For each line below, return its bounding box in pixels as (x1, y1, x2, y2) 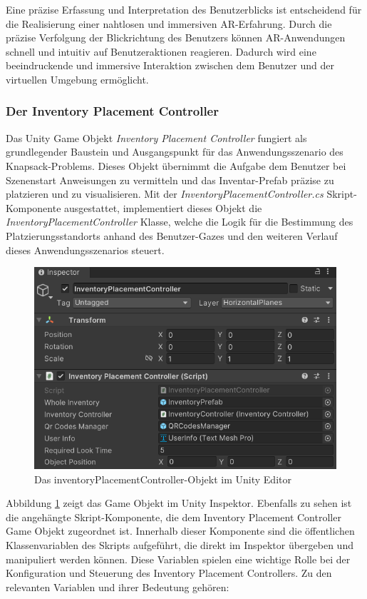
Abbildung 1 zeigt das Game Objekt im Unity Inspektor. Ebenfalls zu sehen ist (6, 495, 352, 510)
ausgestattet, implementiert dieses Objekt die (64, 200, 262, 215)
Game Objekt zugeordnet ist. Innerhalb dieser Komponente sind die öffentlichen (6, 523, 355, 538)
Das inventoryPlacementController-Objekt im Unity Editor (34, 471, 291, 486)
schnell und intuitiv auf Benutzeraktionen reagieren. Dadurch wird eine (6, 44, 316, 59)
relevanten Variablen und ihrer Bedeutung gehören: (6, 579, 229, 594)
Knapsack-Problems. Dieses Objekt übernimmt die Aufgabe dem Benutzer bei (6, 158, 346, 173)
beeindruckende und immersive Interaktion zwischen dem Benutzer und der (6, 58, 334, 73)
